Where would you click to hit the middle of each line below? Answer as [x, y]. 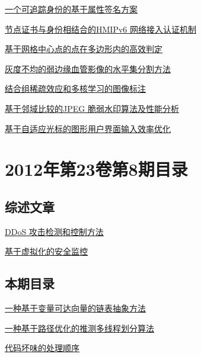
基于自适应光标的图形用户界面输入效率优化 [88, 128]
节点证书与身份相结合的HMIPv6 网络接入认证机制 [100, 29]
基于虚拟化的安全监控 [46, 251]
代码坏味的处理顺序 [42, 348]
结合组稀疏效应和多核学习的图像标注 [75, 89]
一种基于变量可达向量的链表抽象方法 [75, 308]
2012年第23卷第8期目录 [96, 169]
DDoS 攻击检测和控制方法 [54, 231]
